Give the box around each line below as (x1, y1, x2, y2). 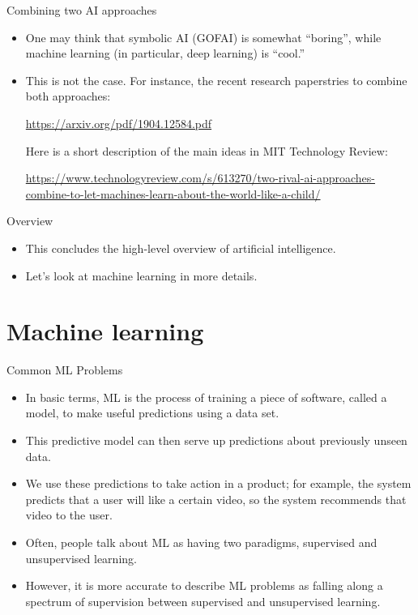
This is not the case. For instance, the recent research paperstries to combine (25, 71, 407, 88)
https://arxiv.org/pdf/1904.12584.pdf (25, 114, 212, 131)
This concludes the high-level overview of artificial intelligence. (25, 239, 336, 256)
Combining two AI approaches (6, 2, 157, 18)
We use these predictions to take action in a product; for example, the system (25, 475, 412, 492)
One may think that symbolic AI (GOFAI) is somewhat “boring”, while (25, 28, 382, 45)
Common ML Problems (6, 361, 123, 378)
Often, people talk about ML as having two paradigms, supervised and (25, 534, 377, 550)
